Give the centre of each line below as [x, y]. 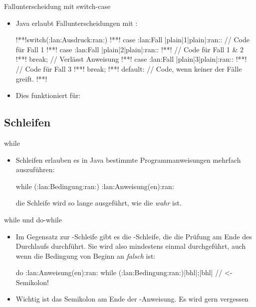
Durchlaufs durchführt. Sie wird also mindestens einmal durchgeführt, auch [131, 246]
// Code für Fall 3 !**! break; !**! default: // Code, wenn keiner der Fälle [129, 68]
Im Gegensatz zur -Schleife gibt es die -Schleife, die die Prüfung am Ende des [134, 236]
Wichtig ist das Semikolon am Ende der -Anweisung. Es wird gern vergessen [132, 299]
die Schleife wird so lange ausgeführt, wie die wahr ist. [99, 203]
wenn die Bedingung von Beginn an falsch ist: [86, 256]
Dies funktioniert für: [48, 95]
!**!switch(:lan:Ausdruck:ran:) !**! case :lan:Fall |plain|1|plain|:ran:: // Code [132, 40]
